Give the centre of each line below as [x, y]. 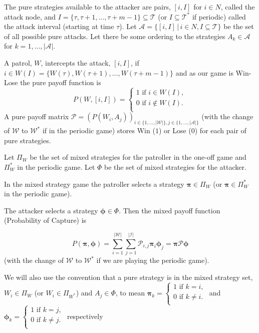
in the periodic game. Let [56, 167]
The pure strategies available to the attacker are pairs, [87, 7]
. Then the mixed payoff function [170, 210]
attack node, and [30, 16]
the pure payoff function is [61, 82]
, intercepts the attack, [76, 62]
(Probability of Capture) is [45, 220]
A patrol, [18, 62]
